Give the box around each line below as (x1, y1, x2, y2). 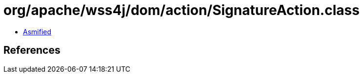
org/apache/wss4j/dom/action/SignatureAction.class (3, 2, 360, 18)
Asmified (23, 27, 52, 36)
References (3, 44, 60, 57)
